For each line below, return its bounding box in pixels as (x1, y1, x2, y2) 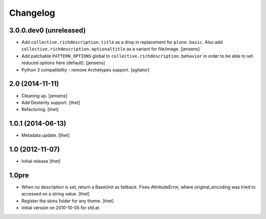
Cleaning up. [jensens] (21, 93, 67, 99)
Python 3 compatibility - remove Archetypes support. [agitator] (21, 67, 150, 73)
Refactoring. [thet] (21, 107, 59, 112)
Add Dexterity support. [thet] (21, 99, 80, 106)
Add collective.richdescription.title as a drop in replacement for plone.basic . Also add (21, 39, 223, 45)
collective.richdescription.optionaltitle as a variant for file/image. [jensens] (21, 46, 200, 52)
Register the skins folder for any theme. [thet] (21, 198, 114, 204)
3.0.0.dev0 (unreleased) (9, 26, 86, 35)
